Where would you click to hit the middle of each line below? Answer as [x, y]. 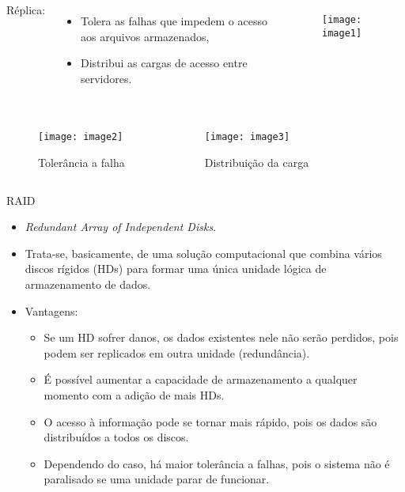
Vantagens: [51, 310]
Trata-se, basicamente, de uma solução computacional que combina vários [203, 253]
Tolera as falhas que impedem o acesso [174, 21]
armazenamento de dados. [88, 284]
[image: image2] [81, 137]
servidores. [106, 78]
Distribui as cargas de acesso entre [164, 63]
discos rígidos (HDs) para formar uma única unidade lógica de [176, 269]
